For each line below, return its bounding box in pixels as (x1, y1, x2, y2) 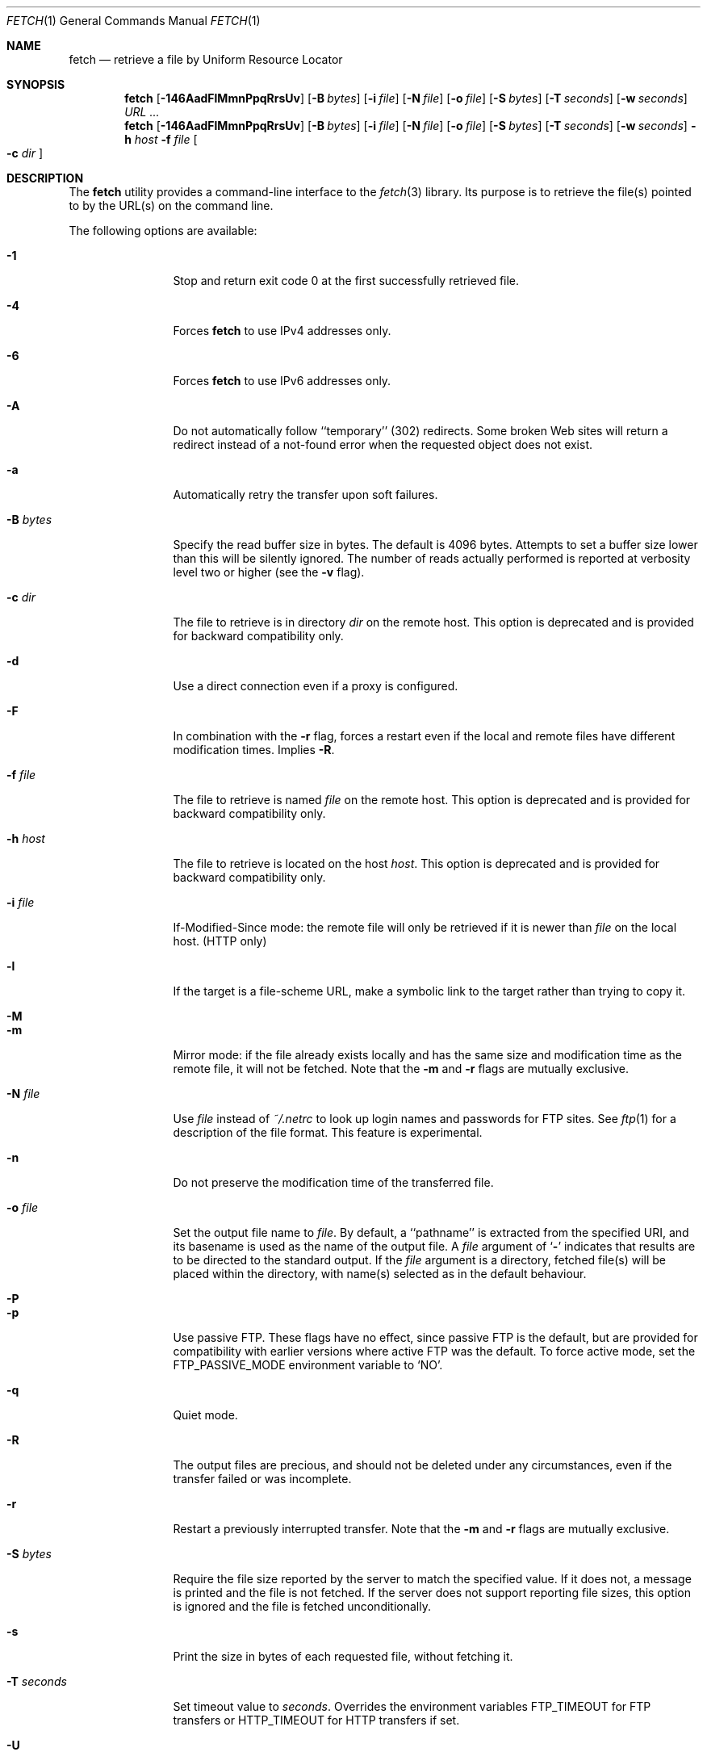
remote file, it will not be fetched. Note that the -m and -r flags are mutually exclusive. (173, 1062, 630, 1075)
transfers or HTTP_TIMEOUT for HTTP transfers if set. (173, 1713, 460, 1727)
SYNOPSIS (6, 78, 65, 91)
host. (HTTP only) (173, 934, 267, 948)
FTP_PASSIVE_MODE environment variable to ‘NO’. (173, 1358, 443, 1372)
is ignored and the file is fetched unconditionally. (173, 1599, 431, 1613)
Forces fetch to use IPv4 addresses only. (173, 324, 391, 337)
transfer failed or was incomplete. (173, 1472, 352, 1486)
